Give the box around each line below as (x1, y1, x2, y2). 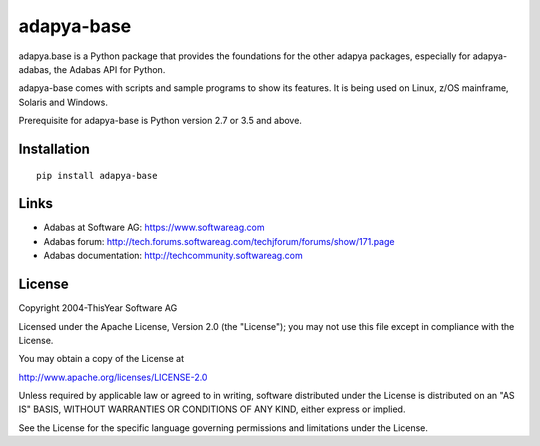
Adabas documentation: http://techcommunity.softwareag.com (43, 250, 304, 262)
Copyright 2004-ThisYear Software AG (18, 302, 178, 314)
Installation (18, 140, 90, 157)
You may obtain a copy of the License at (18, 353, 185, 365)
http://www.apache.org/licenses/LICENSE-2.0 (18, 371, 208, 383)
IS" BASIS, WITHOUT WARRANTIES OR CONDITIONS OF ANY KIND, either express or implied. (18, 403, 406, 415)
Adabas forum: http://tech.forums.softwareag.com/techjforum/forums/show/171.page (43, 235, 395, 247)
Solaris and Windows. (18, 96, 109, 108)
